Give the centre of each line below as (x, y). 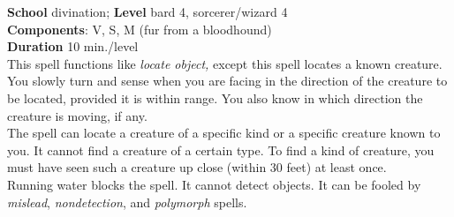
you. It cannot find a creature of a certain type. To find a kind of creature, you (221, 150)
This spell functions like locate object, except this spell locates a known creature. (225, 63)
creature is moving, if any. (77, 115)
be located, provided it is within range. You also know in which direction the (215, 97)
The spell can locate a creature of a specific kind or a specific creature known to (224, 133)
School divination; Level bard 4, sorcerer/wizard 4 (148, 11)
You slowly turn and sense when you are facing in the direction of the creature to (227, 81)
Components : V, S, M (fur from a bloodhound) (140, 29)
